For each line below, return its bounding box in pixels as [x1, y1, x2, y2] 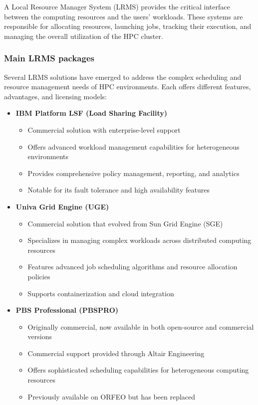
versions [27, 331, 52, 342]
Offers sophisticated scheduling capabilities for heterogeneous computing [27, 365, 249, 375]
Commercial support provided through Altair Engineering [27, 348, 205, 358]
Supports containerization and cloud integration [27, 288, 174, 298]
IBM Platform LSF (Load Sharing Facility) [15, 108, 168, 118]
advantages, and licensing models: [4, 91, 107, 101]
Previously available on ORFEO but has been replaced [27, 391, 196, 402]
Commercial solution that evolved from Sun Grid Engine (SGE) [27, 218, 223, 228]
